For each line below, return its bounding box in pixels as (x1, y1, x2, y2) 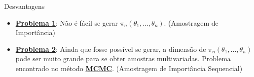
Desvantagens (4, 1, 45, 11)
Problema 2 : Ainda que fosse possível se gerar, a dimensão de (15, 43, 206, 54)
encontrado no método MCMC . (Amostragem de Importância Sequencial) (15, 63, 243, 73)
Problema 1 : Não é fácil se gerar (15, 17, 118, 28)
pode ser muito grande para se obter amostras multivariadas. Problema (15, 53, 231, 64)
